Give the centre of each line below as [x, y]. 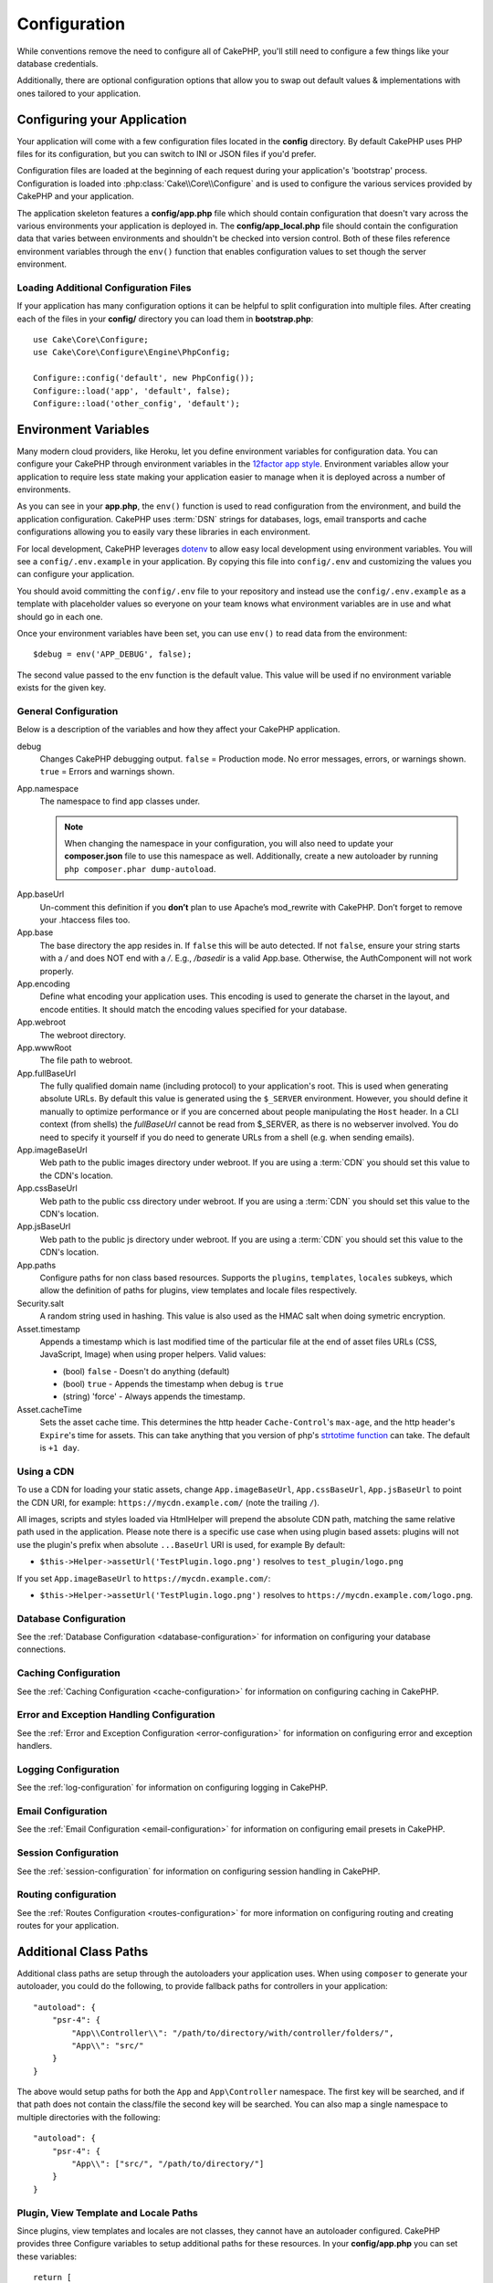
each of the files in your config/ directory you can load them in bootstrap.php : [165, 319]
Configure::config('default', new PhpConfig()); [144, 378]
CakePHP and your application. [75, 196]
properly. [57, 971]
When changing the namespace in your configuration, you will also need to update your [229, 844]
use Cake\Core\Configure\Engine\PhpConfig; [132, 352]
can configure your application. [76, 574]
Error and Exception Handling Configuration [116, 1715]
